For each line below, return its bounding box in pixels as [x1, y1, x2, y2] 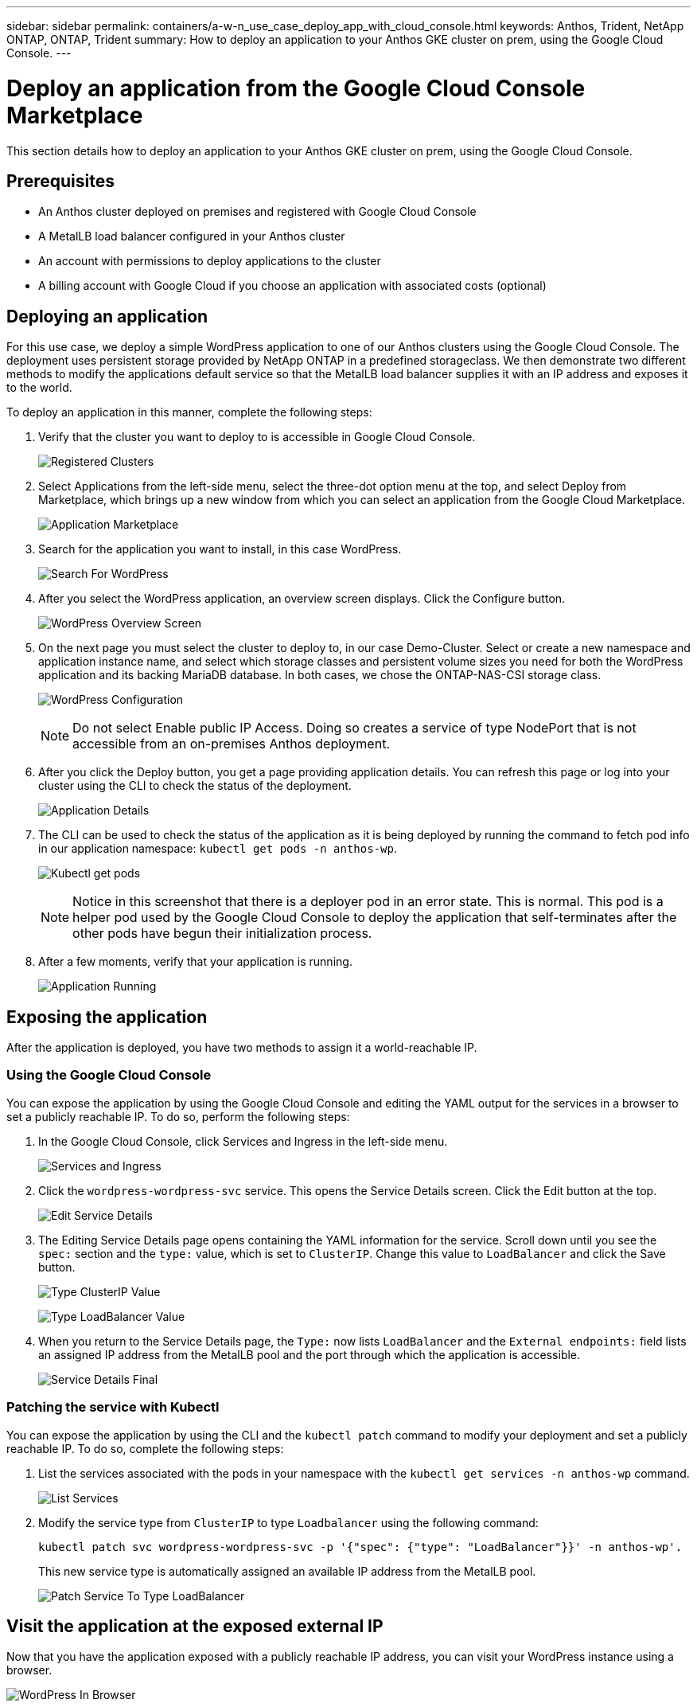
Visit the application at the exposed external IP [6, 1615, 384, 1636]
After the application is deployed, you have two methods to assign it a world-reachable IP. [6, 1041, 477, 1055]
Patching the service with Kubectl [6, 1399, 220, 1416]
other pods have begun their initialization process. [72, 925, 372, 942]
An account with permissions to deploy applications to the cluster [38, 254, 381, 268]
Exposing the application [6, 1006, 208, 1027]
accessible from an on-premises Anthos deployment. [72, 736, 390, 752]
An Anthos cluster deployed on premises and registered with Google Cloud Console [38, 205, 477, 219]
